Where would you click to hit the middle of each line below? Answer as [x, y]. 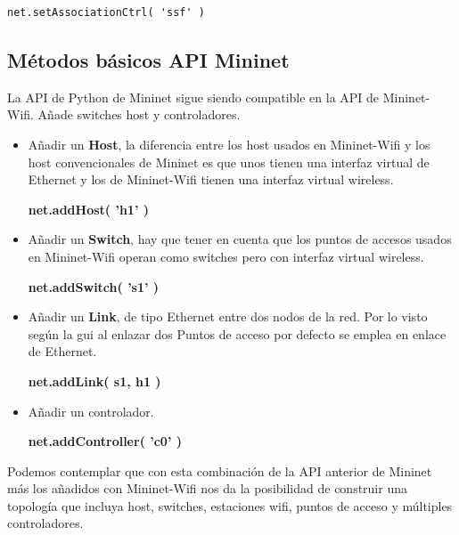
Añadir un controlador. [91, 411]
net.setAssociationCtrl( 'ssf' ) [106, 12]
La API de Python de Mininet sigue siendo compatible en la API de [193, 97]
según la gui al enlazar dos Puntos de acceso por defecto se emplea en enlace [237, 333]
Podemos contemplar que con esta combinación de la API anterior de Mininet [220, 470]
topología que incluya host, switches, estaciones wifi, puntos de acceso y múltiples [230, 505]
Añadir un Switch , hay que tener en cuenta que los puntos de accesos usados [240, 239]
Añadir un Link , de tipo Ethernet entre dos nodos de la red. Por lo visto [228, 316]
